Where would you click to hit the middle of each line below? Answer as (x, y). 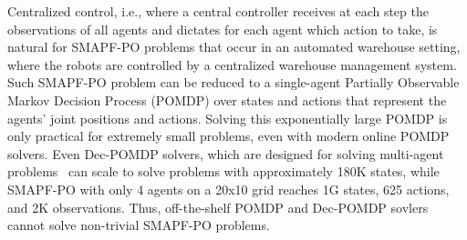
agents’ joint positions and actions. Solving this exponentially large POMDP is (228, 118)
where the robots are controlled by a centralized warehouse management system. (232, 64)
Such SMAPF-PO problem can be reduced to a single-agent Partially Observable (233, 82)
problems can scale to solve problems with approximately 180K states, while (223, 171)
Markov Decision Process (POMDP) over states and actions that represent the (227, 100)
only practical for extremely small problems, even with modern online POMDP (228, 136)
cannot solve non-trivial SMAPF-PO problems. (139, 225)
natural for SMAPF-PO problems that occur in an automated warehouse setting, (234, 47)
